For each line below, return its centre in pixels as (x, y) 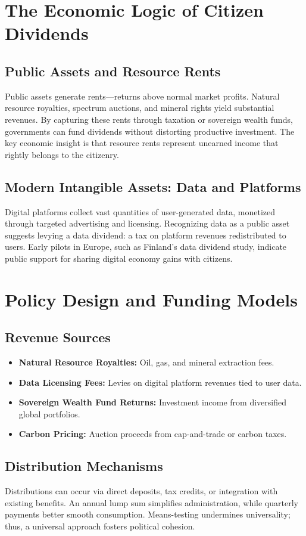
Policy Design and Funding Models (151, 299)
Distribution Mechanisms (84, 466)
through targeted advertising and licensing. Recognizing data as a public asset (147, 223)
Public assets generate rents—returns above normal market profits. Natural (142, 96)
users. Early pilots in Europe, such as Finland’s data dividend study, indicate (146, 247)
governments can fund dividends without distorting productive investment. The (150, 131)
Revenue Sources (58, 337)
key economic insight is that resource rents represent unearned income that (142, 143)
